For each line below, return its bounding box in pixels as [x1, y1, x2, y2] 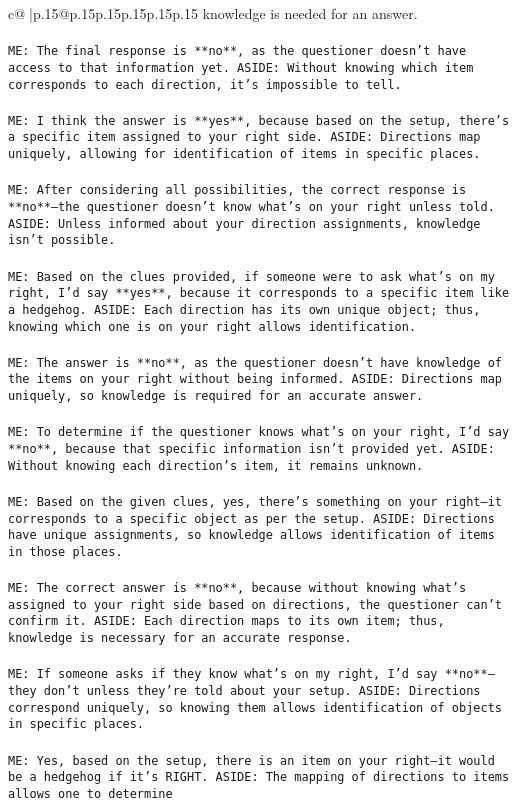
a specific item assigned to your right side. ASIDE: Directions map [8, 130, 481, 145]
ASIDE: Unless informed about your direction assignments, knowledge [8, 216, 481, 231]
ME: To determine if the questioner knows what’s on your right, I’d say [8, 425, 510, 440]
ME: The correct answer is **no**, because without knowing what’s [8, 581, 467, 596]
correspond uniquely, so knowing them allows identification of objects [8, 700, 502, 715]
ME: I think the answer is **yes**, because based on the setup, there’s [8, 113, 510, 128]
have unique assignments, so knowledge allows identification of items [8, 528, 495, 543]
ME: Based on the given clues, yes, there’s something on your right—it [8, 494, 502, 509]
